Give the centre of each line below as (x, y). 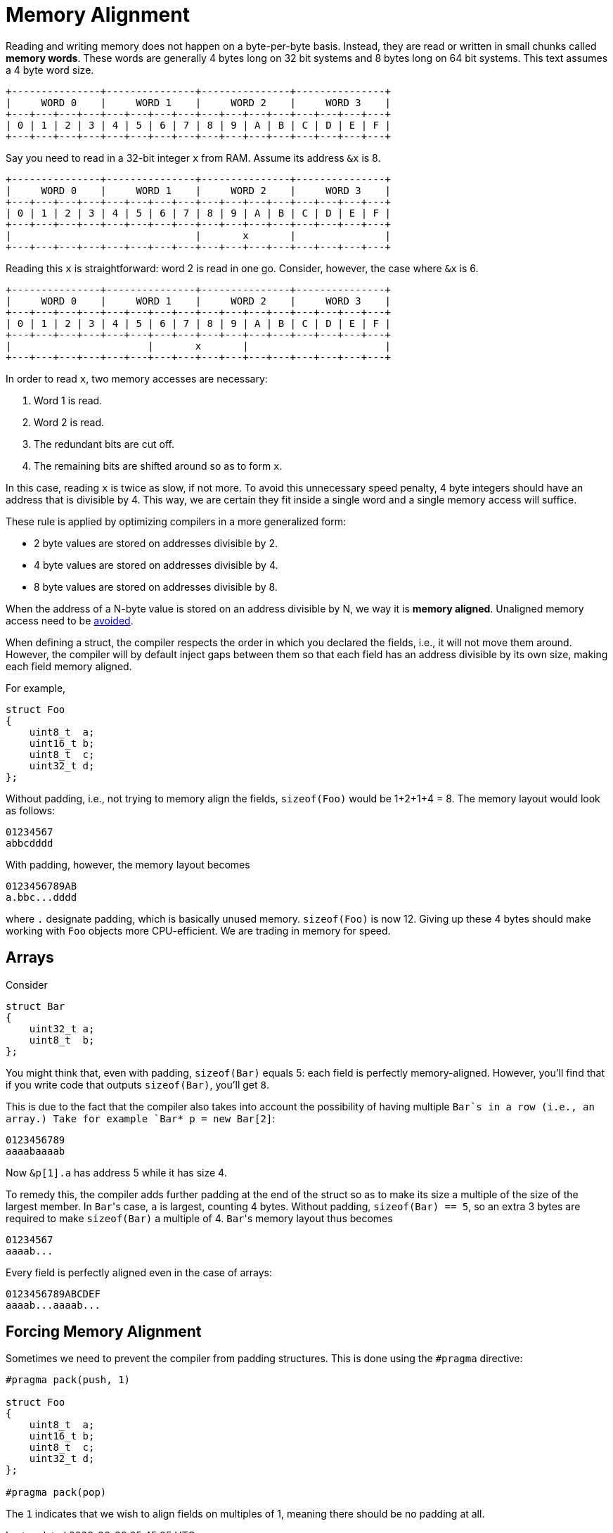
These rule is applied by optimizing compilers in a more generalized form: (176, 521)
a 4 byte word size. (50, 70)
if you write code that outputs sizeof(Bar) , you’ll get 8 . (137, 1084)
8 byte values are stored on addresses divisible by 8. (156, 586)
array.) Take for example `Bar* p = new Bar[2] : (141, 1118)
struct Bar (36, 1006)
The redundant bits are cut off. (104, 444)
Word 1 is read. (68, 400)
